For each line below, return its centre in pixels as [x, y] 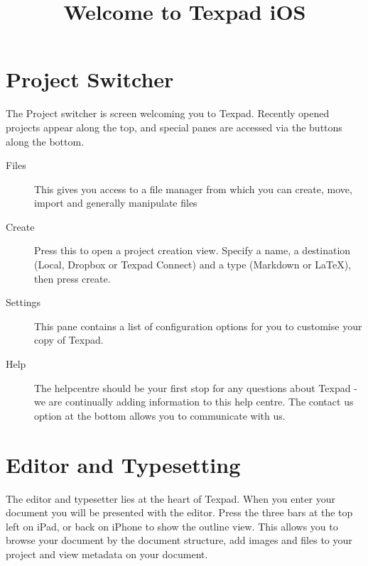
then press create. [72, 278]
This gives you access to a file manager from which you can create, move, [193, 189]
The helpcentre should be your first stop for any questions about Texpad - [196, 387]
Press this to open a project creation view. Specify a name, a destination [193, 250]
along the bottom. [45, 141]
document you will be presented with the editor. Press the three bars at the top [179, 512]
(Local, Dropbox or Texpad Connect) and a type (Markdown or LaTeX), [193, 265]
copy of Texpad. [69, 340]
